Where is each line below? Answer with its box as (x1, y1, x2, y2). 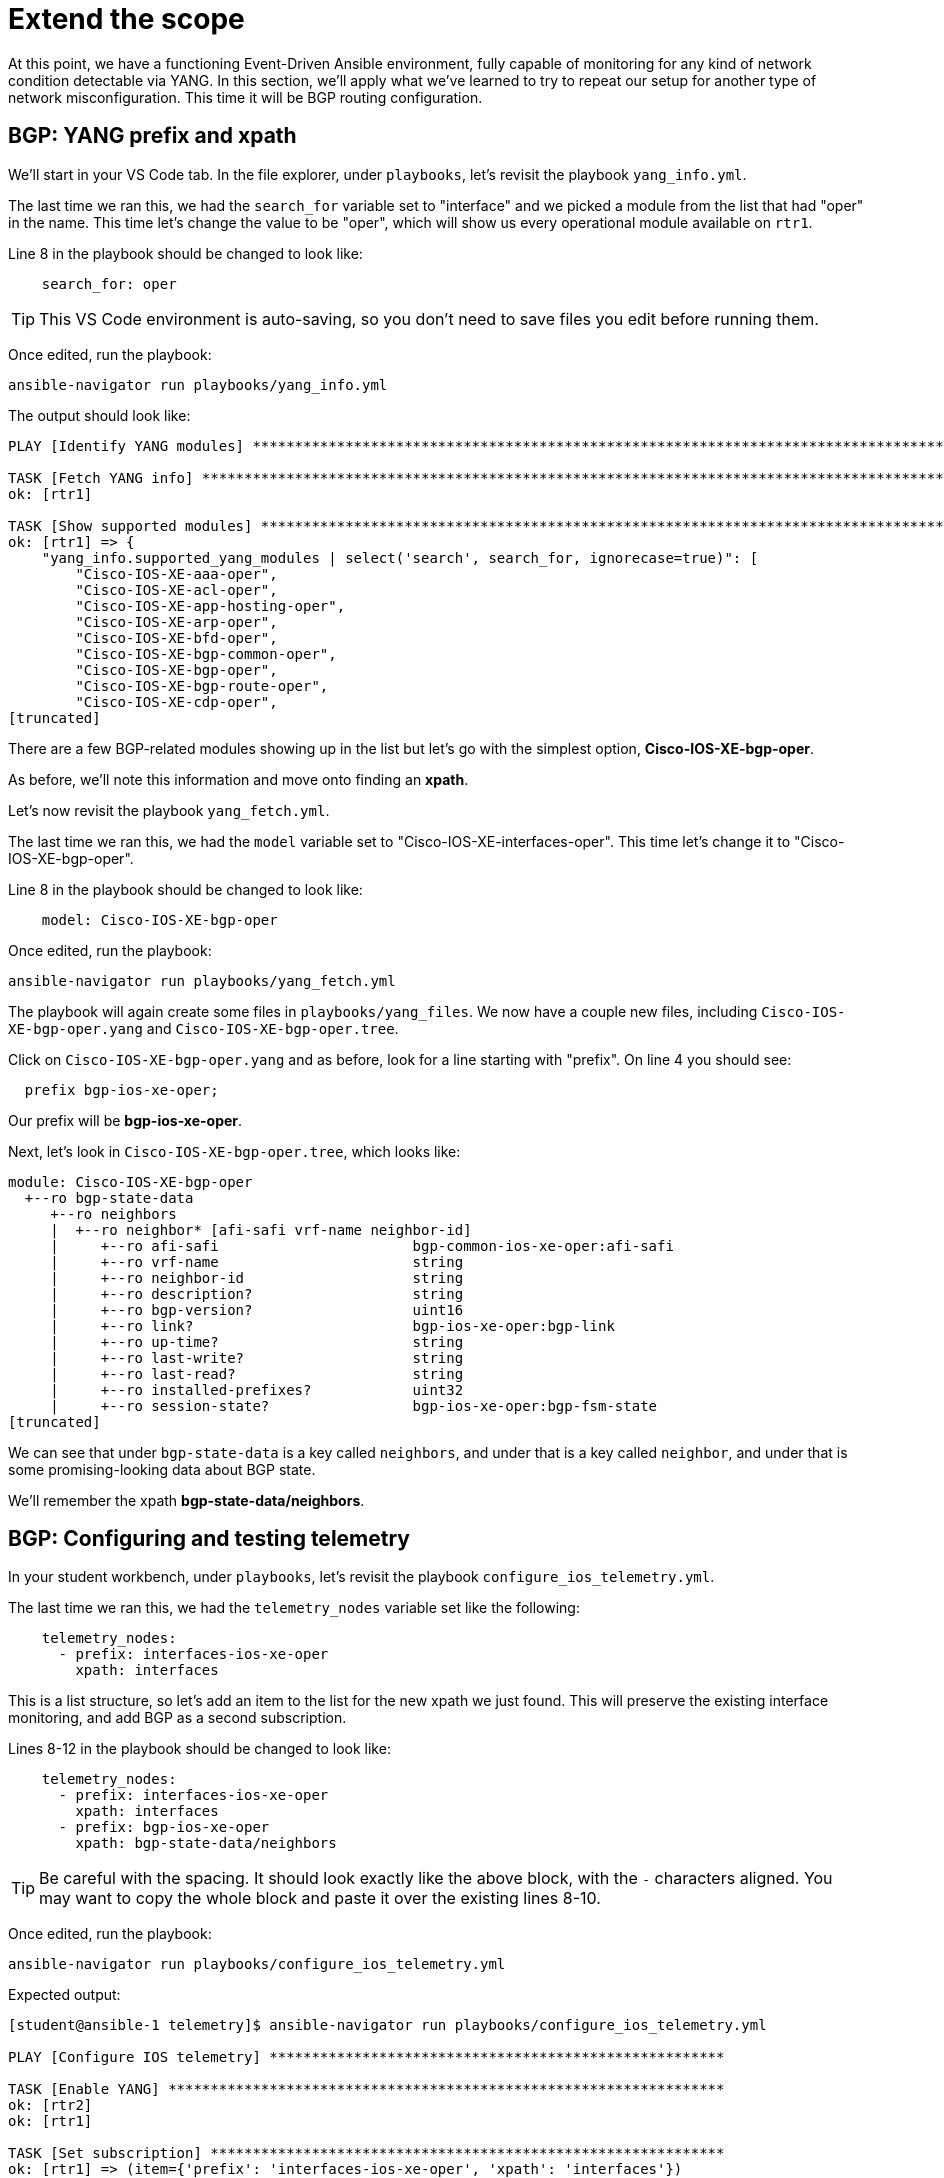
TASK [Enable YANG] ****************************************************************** (8, 2081, 725, 2098)
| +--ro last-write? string (50, 1349, 464, 1366)
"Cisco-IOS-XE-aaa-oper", (75, 565, 278, 582)
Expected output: (8, 1986, 121, 2004)
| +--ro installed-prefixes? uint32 (50, 1381, 464, 1398)
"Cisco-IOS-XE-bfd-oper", (75, 629, 278, 646)
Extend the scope (8, 2, 245, 36)
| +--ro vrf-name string (50, 1253, 464, 1270)
